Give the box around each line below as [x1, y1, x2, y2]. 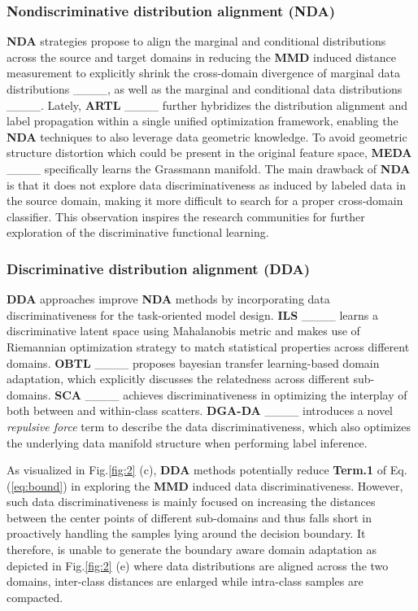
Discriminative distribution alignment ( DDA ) [7, 258, 311, 278]
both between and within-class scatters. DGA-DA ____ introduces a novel [7, 402, 393, 419]
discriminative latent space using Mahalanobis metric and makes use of [7, 322, 360, 339]
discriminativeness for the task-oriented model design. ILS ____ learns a [7, 306, 379, 323]
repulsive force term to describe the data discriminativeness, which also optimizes [7, 417, 411, 434]
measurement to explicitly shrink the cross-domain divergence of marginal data [7, 64, 400, 81]
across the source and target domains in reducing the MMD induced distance [7, 48, 397, 65]
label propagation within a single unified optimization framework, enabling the [7, 112, 398, 129]
